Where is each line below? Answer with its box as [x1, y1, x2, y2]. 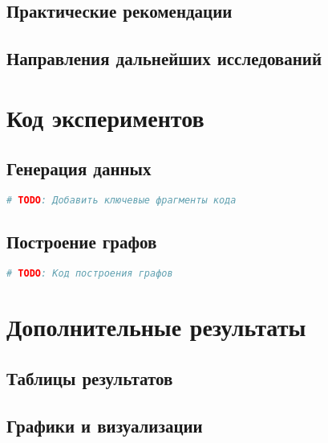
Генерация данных [6, 156, 152, 181]
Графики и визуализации [6, 412, 203, 437]
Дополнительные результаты [6, 310, 306, 343]
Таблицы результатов [6, 365, 173, 390]
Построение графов [6, 229, 157, 254]
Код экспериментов [6, 100, 204, 133]
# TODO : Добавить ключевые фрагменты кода [6, 195, 237, 207]
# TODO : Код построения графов [6, 268, 173, 280]
